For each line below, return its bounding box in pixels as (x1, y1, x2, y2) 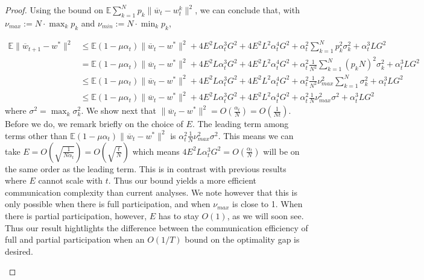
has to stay (158, 210, 199, 222)
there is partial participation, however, (5, 210, 147, 222)
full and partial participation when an (5, 233, 145, 246)
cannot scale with (38, 174, 103, 187)
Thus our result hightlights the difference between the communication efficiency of (5, 221, 308, 234)
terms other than (5, 129, 68, 142)
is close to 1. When (232, 198, 303, 210)
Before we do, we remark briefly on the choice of (5, 117, 183, 130)
